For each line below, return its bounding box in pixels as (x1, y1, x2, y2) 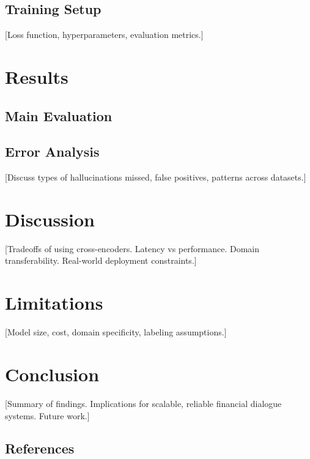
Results (5, 64, 68, 89)
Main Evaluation (5, 106, 113, 125)
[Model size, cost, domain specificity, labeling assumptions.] (5, 326, 227, 338)
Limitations (5, 290, 103, 315)
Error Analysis (5, 142, 100, 161)
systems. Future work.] (5, 409, 90, 422)
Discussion (5, 206, 95, 231)
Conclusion (5, 361, 100, 386)
